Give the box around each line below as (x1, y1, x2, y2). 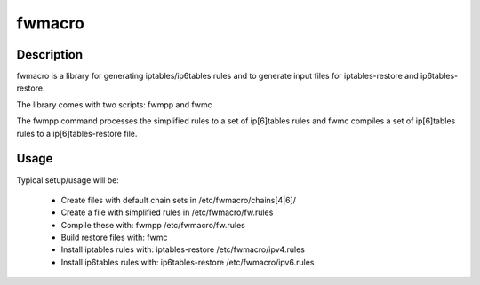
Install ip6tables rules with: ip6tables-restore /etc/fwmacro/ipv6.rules (60, 257, 315, 267)
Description (16, 47, 84, 62)
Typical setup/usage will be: (16, 174, 119, 186)
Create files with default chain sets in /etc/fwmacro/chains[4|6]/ (60, 194, 297, 205)
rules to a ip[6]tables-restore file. (16, 128, 138, 139)
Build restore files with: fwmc (60, 232, 168, 243)
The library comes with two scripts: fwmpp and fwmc (16, 99, 212, 110)
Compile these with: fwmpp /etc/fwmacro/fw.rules (60, 219, 246, 230)
